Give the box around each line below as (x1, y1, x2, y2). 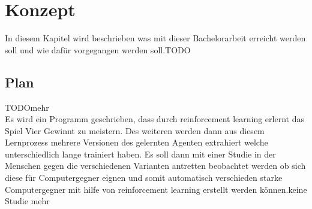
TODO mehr (5, 101, 49, 113)
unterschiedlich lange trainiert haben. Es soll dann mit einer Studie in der (5, 147, 276, 160)
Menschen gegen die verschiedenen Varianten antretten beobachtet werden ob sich (5, 159, 306, 172)
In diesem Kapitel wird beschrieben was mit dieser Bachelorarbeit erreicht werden (5, 32, 306, 44)
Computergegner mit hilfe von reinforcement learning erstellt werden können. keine (5, 183, 307, 195)
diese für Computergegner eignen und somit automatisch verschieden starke (5, 171, 283, 184)
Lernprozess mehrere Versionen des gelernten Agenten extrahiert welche (5, 136, 268, 149)
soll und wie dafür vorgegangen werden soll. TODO (5, 43, 191, 56)
